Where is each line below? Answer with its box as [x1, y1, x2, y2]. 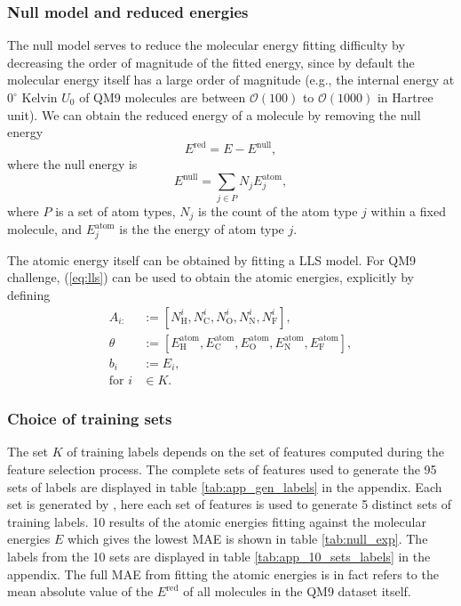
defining [7, 286, 51, 304]
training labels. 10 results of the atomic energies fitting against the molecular [7, 512, 426, 530]
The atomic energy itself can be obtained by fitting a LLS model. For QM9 [7, 250, 417, 269]
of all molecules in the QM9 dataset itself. [183, 582, 411, 601]
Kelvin [21, 88, 58, 106]
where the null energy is [7, 155, 138, 174]
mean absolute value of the [7, 582, 154, 601]
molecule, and [7, 220, 82, 238]
